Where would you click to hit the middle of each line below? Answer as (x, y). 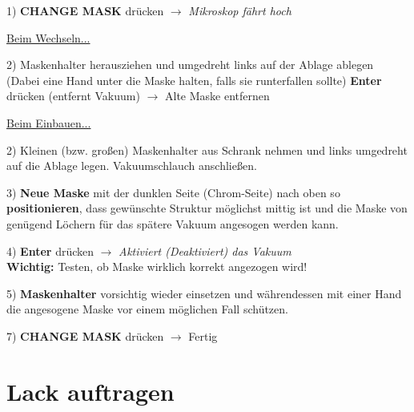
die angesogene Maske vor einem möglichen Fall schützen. (147, 309)
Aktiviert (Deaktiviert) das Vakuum (205, 250)
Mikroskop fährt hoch (240, 10)
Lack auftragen (90, 391)
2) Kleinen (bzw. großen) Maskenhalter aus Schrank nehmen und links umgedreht (207, 149)
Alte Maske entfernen (217, 96)
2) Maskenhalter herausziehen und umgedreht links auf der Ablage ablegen (190, 65)
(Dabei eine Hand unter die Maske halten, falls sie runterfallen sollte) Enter (194, 80)
